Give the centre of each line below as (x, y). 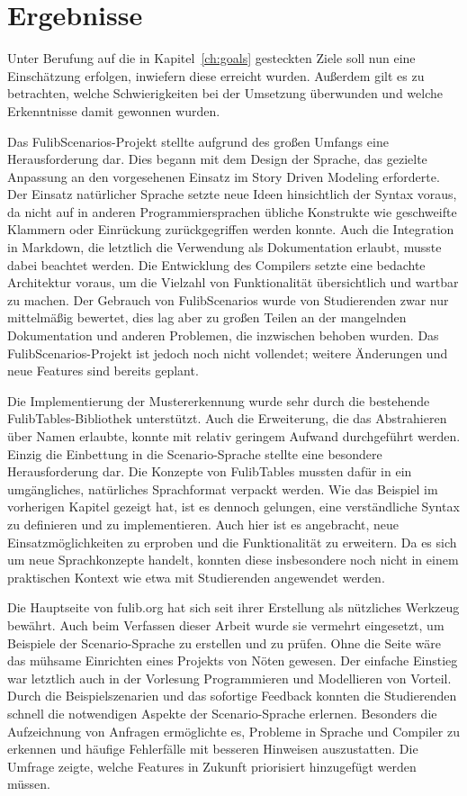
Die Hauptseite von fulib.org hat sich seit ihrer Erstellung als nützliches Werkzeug (233, 607)
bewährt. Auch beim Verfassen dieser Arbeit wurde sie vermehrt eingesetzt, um (226, 624)
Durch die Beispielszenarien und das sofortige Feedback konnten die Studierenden (232, 696)
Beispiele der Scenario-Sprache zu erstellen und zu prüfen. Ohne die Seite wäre (225, 642)
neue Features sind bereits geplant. (103, 371)
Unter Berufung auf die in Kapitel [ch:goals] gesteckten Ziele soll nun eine (211, 58)
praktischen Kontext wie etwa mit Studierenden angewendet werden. (196, 577)
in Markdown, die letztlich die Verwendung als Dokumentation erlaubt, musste (225, 247)
